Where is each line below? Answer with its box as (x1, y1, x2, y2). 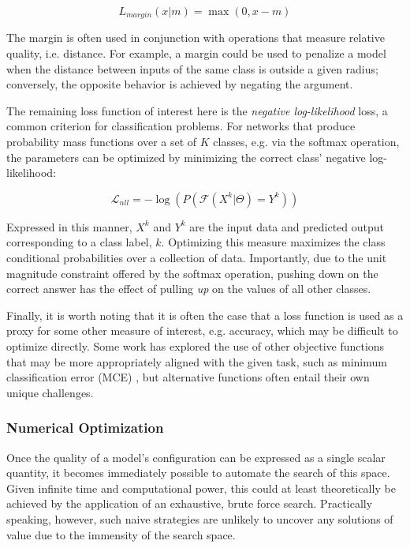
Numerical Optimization (6, 418, 164, 437)
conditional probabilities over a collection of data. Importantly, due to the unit (6, 249, 387, 265)
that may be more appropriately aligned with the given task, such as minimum (6, 353, 387, 370)
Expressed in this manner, (6, 218, 132, 235)
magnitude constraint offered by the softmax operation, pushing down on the (6, 265, 378, 281)
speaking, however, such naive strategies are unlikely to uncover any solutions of (6, 510, 393, 527)
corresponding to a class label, (6, 234, 152, 250)
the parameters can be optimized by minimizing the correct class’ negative (6, 148, 366, 165)
